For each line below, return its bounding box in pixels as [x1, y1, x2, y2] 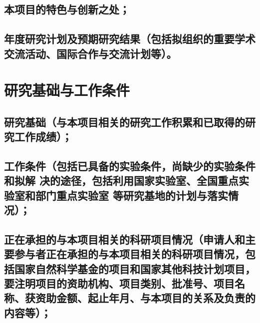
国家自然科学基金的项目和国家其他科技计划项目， [14, 261, 256, 276]
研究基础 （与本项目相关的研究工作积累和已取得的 [4, 114, 245, 129]
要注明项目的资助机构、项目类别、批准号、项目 [4, 276, 235, 291]
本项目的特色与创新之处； [4, 1, 130, 17]
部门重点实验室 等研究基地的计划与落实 [35, 187, 229, 203]
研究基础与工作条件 [4, 80, 130, 100]
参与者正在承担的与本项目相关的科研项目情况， [14, 246, 245, 262]
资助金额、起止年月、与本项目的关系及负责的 [35, 290, 256, 306]
